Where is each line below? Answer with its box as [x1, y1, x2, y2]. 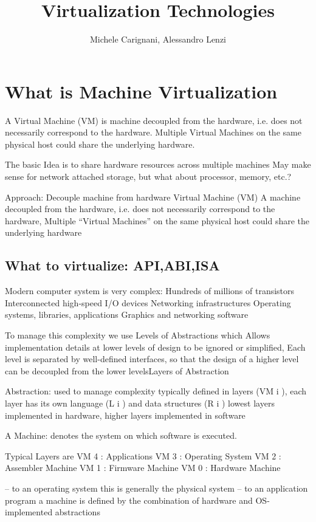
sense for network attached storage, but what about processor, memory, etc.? [5, 170, 292, 183]
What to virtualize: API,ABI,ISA [5, 256, 220, 275]
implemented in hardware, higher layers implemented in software [5, 408, 246, 421]
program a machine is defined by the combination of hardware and [5, 493, 253, 506]
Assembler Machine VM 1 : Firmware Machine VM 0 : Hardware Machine [5, 461, 281, 474]
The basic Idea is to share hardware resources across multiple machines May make [5, 158, 311, 171]
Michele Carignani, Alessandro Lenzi [89, 33, 227, 46]
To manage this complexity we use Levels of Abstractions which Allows [5, 328, 270, 341]
